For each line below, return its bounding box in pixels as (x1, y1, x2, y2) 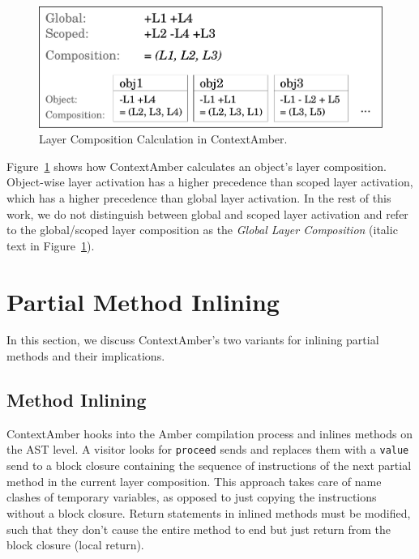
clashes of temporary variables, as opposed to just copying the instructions (6, 489, 377, 506)
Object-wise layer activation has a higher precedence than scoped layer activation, (6, 173, 413, 190)
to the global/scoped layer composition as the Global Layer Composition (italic (6, 221, 398, 238)
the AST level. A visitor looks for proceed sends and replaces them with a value (6, 441, 409, 458)
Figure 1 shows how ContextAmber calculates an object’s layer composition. (6, 157, 387, 174)
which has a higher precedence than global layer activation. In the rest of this (6, 189, 391, 206)
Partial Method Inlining (6, 284, 280, 318)
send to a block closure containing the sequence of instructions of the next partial (6, 457, 412, 474)
